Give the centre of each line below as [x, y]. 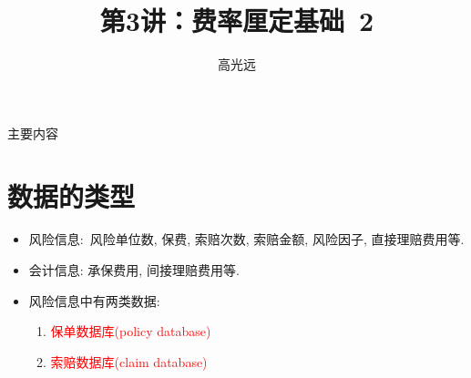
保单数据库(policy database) [131, 331]
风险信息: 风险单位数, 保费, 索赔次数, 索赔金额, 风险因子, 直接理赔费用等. [246, 239]
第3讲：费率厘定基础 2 [237, 20]
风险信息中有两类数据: [94, 300]
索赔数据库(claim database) [129, 361]
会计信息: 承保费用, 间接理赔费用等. [134, 270]
